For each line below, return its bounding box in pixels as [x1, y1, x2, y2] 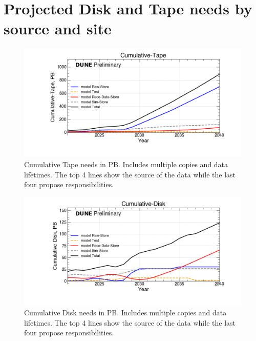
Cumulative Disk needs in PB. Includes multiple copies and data [24, 307, 227, 318]
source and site [4, 18, 112, 39]
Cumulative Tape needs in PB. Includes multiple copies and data [24, 158, 228, 169]
